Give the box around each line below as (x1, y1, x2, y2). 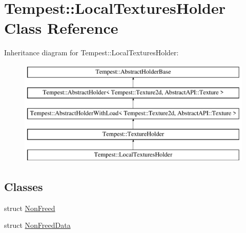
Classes (4, 178, 43, 194)
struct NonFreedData (4, 220, 71, 230)
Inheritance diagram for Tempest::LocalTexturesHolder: (4, 47, 179, 58)
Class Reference (4, 17, 118, 38)
